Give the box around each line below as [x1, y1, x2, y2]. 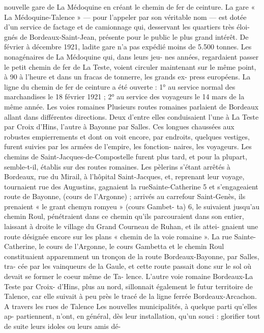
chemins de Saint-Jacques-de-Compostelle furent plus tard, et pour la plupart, [4, 151, 247, 161]
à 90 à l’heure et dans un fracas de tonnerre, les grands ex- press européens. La [4, 71, 251, 82]
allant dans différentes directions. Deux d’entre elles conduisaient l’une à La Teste [4, 111, 259, 122]
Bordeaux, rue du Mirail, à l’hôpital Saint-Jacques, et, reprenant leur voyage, [4, 171, 245, 182]
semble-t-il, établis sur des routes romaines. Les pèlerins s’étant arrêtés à [4, 161, 230, 172]
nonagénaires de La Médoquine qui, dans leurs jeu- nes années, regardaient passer [4, 51, 259, 62]
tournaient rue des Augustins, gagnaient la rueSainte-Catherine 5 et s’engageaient [4, 181, 258, 191]
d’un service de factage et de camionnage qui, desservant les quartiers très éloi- [4, 21, 250, 32]
